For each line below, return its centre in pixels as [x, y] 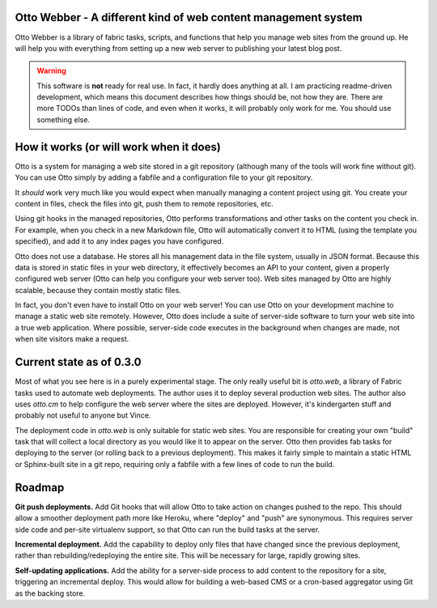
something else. [64, 119]
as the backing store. [50, 593]
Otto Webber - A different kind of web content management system [189, 17]
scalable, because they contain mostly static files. [98, 290]
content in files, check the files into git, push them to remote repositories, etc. [144, 203]
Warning [51, 71]
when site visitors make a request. [72, 339]
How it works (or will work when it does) [118, 147]
